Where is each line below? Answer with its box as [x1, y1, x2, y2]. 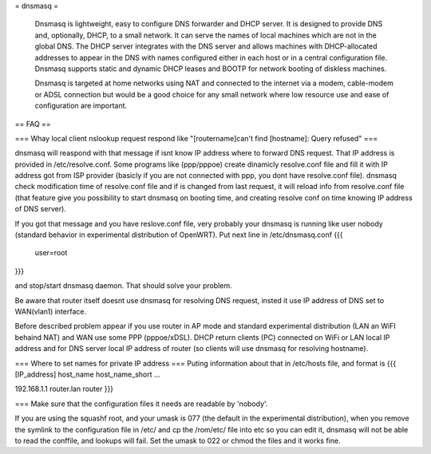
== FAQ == [14, 119, 51, 128]
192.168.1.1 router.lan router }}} [14, 384, 114, 394]
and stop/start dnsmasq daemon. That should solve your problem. [14, 281, 232, 290]
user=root [34, 248, 68, 258]
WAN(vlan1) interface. [14, 306, 87, 316]
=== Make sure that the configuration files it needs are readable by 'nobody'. [14, 399, 268, 409]
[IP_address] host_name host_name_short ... [14, 369, 160, 379]
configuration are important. [34, 101, 128, 111]
